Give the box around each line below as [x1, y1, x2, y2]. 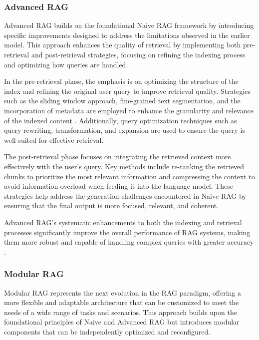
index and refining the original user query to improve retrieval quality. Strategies [4, 85, 251, 96]
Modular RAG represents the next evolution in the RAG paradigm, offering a [4, 287, 242, 298]
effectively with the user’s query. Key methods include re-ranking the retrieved [4, 161, 245, 171]
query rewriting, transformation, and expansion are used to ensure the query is [4, 125, 245, 135]
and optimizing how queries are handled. [4, 59, 128, 69]
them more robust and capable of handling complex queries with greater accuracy [4, 237, 254, 247]
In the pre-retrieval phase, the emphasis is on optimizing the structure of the [4, 76, 239, 86]
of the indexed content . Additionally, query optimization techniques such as [4, 115, 237, 125]
